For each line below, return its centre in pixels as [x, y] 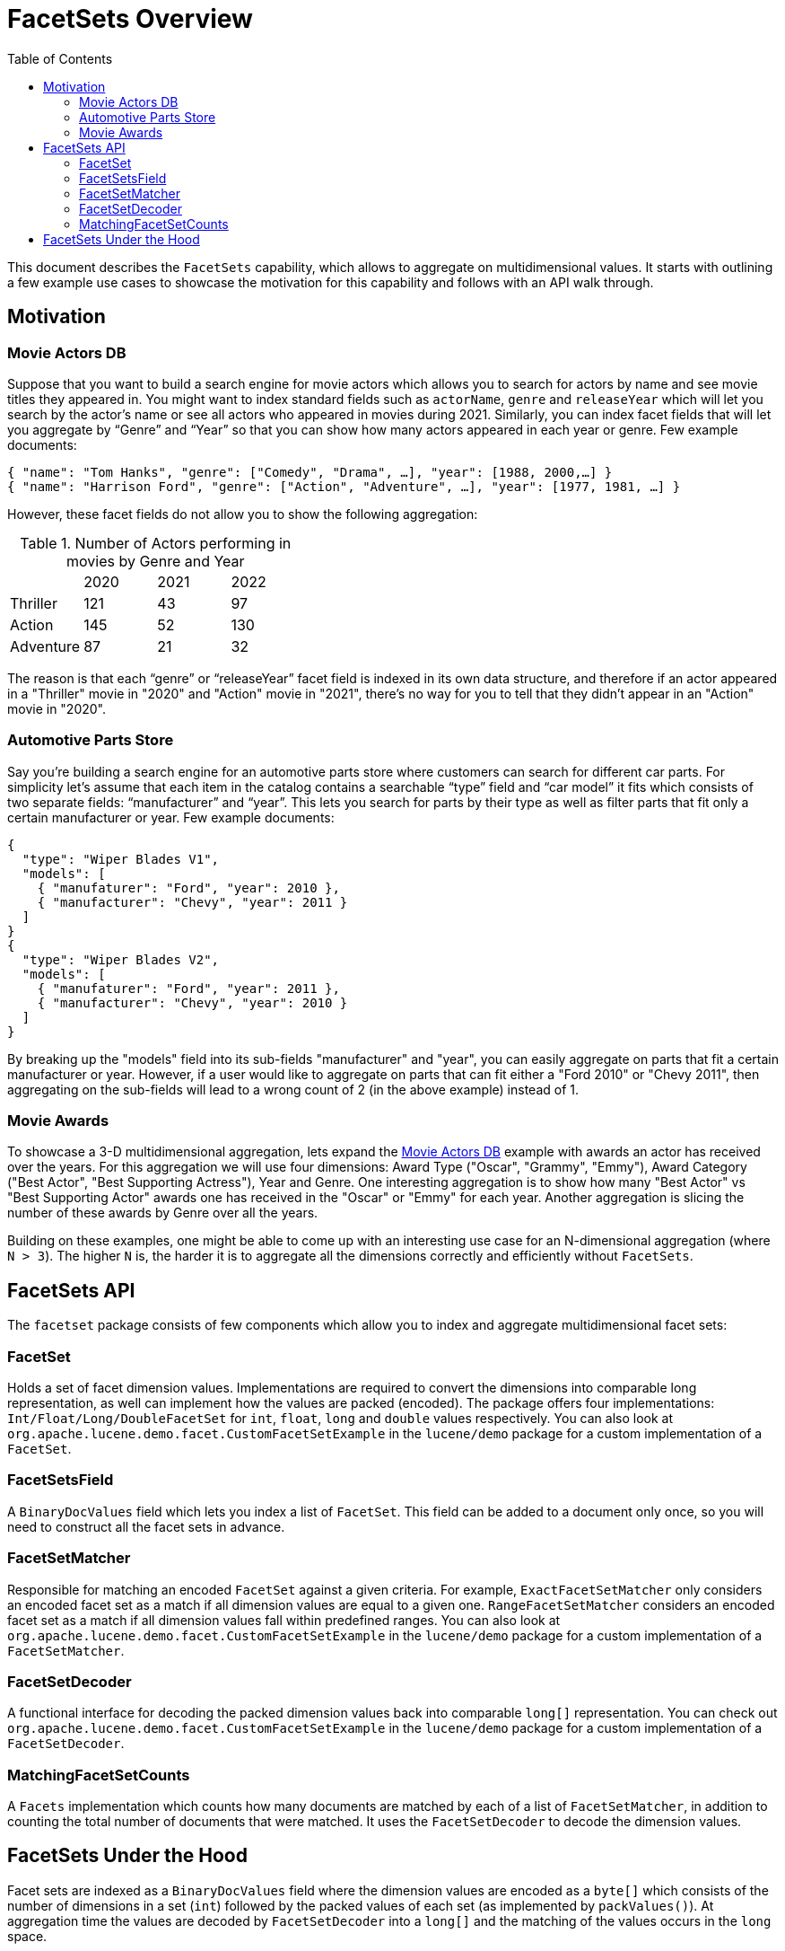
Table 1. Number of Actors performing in [156, 543]
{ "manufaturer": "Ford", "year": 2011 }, [188, 988]
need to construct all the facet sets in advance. [146, 1526]
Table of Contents [60, 58]
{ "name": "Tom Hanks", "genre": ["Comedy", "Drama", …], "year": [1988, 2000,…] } [310, 472]
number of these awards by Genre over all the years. [163, 1213]
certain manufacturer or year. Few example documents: [171, 817]
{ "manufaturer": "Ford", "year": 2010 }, [188, 888]
